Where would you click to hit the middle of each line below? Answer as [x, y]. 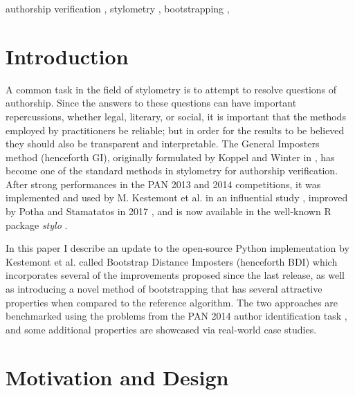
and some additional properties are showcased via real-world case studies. [161, 329]
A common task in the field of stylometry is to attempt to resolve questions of [171, 89]
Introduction [67, 56]
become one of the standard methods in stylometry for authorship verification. [172, 171]
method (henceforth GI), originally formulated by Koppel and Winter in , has [170, 157]
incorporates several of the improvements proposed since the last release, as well [175, 275]
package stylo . [37, 224]
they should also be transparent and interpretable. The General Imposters [163, 144]
